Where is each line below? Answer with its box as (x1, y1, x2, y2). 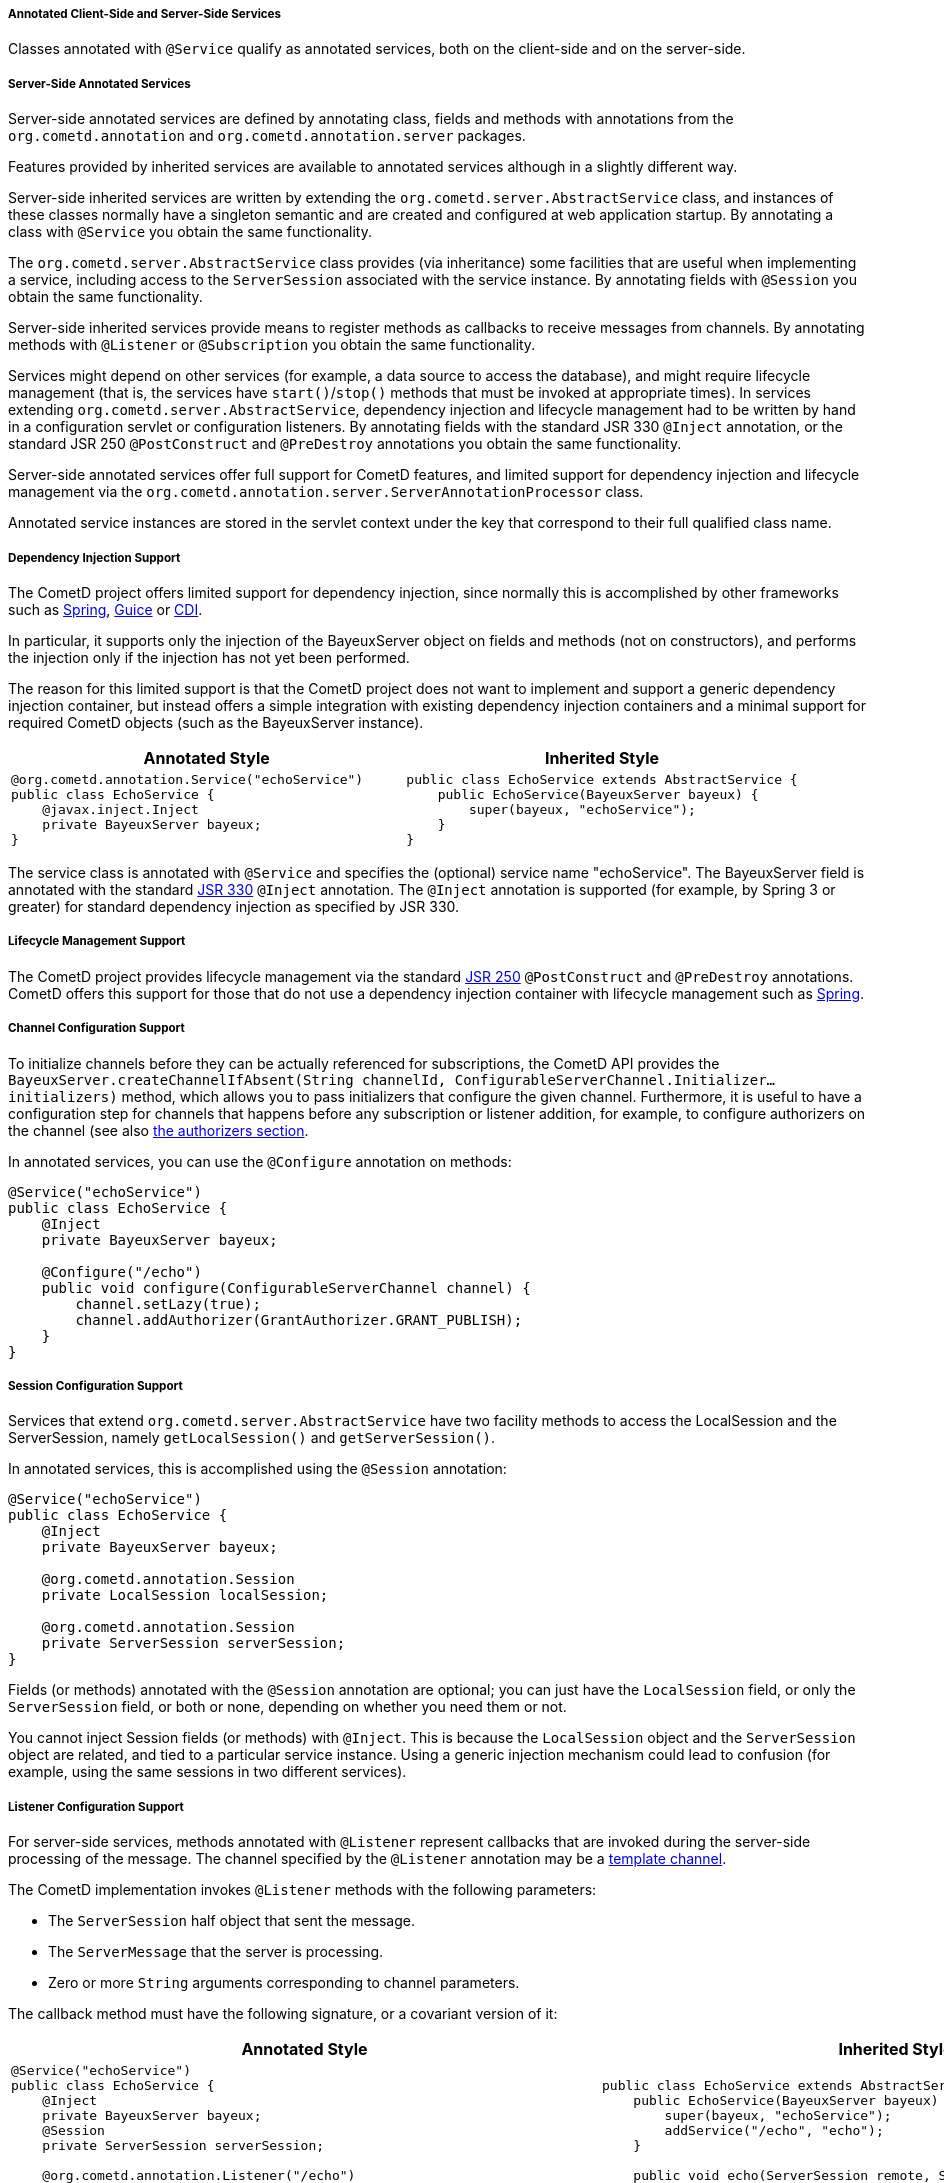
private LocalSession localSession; (41, 1587, 329, 1604)
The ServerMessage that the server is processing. (48, 1943, 384, 1961)
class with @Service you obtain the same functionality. (8, 223, 373, 241)
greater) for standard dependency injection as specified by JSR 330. (8, 897, 460, 915)
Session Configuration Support (8, 1378, 183, 1393)
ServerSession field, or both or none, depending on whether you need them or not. (8, 1698, 567, 1716)
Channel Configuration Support (8, 1021, 185, 1036)
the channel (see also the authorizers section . (8, 1121, 309, 1139)
